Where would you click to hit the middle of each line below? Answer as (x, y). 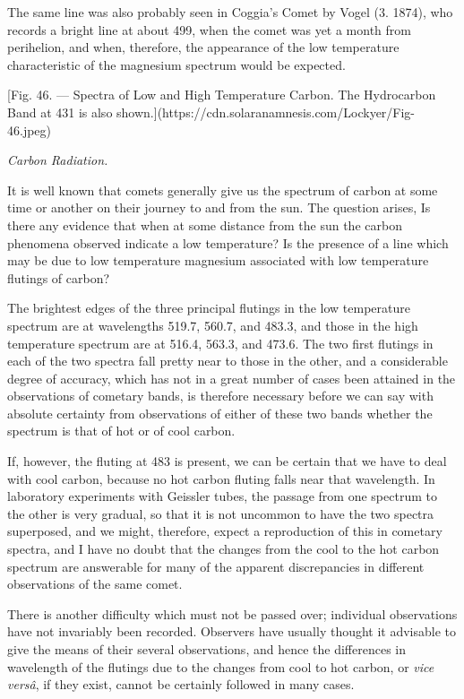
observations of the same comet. (95, 584)
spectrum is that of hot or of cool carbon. (121, 431)
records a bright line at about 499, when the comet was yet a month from (209, 29)
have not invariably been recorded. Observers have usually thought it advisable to (232, 631)
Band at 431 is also (60, 112)
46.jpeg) (30, 129)
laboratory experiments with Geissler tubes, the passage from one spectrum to (222, 496)
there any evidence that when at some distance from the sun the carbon (205, 224)
